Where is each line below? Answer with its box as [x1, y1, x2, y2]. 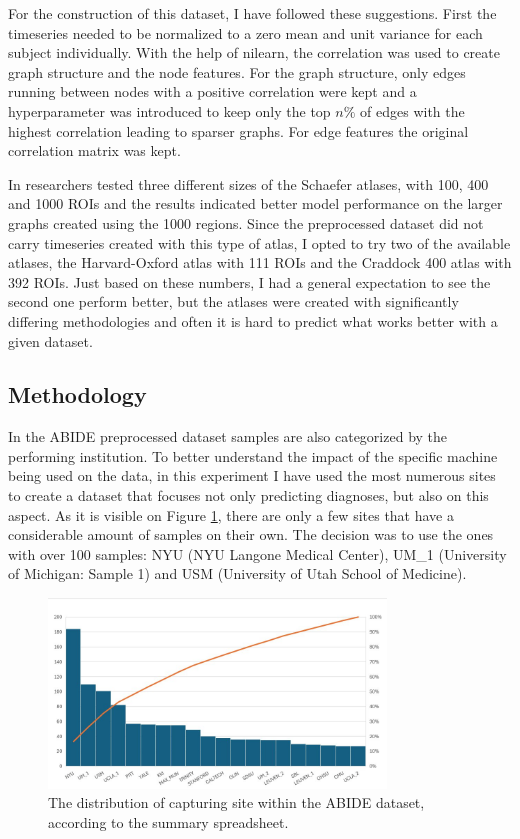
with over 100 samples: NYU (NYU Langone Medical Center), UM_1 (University [8, 543, 507, 564]
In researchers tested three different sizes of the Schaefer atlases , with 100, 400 [8, 173, 489, 194]
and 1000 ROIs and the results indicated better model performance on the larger [8, 193, 503, 214]
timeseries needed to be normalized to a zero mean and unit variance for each [8, 22, 483, 43]
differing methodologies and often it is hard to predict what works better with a [8, 310, 498, 331]
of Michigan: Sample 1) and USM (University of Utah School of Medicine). [8, 563, 467, 584]
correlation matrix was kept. [8, 140, 181, 161]
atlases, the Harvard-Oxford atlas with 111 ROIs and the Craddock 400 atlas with [8, 252, 512, 273]
